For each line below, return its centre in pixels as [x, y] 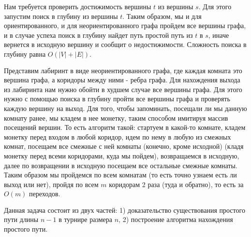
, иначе [219, 35]
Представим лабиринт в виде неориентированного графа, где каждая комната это [123, 70]
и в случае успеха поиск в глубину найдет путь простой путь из [98, 35]
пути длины [21, 219]
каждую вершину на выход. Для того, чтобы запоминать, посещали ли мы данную [125, 108]
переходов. [45, 194]
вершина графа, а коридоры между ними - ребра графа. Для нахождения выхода [122, 80]
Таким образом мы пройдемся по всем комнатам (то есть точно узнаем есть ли [120, 175]
